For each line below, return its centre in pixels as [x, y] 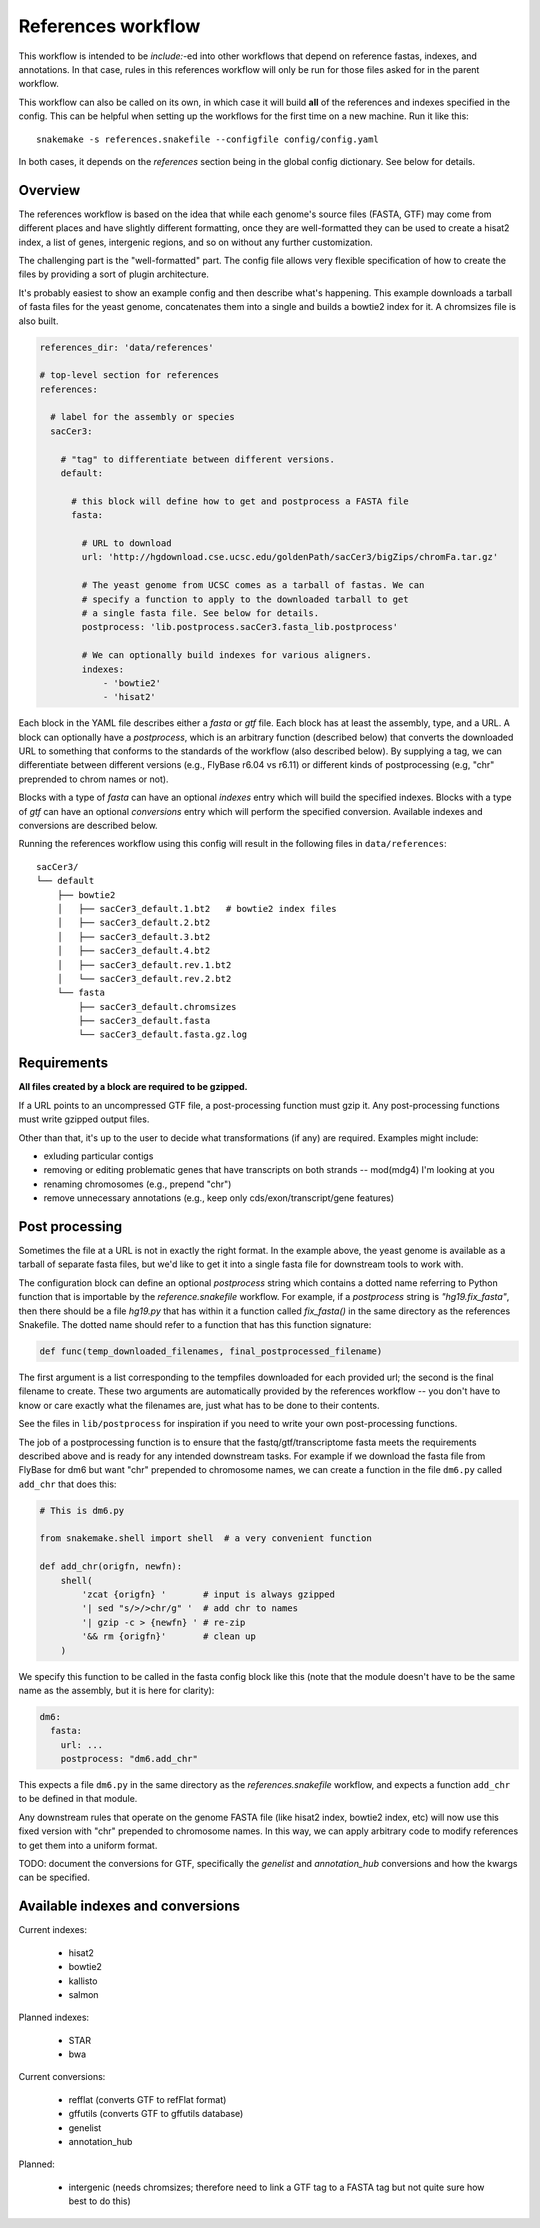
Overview [49, 190]
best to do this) [100, 2201]
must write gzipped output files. [84, 1119]
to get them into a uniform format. [88, 1845]
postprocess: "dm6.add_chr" [129, 1759]
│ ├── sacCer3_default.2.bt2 [133, 923]
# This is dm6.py [82, 1510]
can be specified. [54, 1877]
